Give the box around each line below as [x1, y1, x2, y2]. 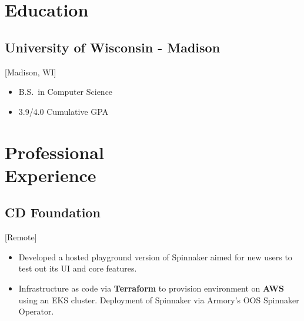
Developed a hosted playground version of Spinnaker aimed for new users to [18, 250, 292, 263]
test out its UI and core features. [18, 262, 137, 274]
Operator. [18, 305, 54, 317]
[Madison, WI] [5, 65, 56, 78]
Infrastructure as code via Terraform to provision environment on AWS [18, 282, 284, 294]
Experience [5, 163, 96, 187]
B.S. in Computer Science [18, 85, 113, 98]
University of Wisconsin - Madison [5, 38, 221, 56]
